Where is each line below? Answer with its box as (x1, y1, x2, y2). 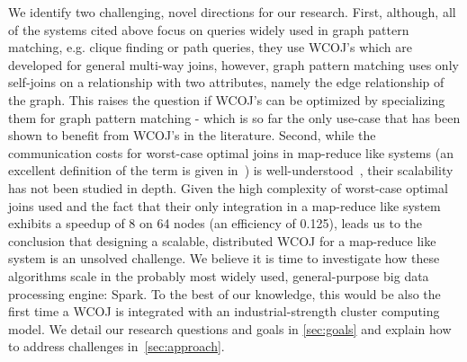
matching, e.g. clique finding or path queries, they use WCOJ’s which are (8, 38, 412, 57)
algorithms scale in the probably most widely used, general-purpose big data (8, 266, 429, 285)
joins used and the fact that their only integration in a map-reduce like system (8, 196, 441, 215)
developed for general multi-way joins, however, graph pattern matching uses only (8, 55, 459, 74)
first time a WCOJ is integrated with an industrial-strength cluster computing (8, 302, 440, 321)
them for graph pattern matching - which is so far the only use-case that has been (8, 108, 461, 127)
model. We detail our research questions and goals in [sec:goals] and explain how (8, 319, 452, 338)
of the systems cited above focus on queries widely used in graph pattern (8, 20, 409, 39)
